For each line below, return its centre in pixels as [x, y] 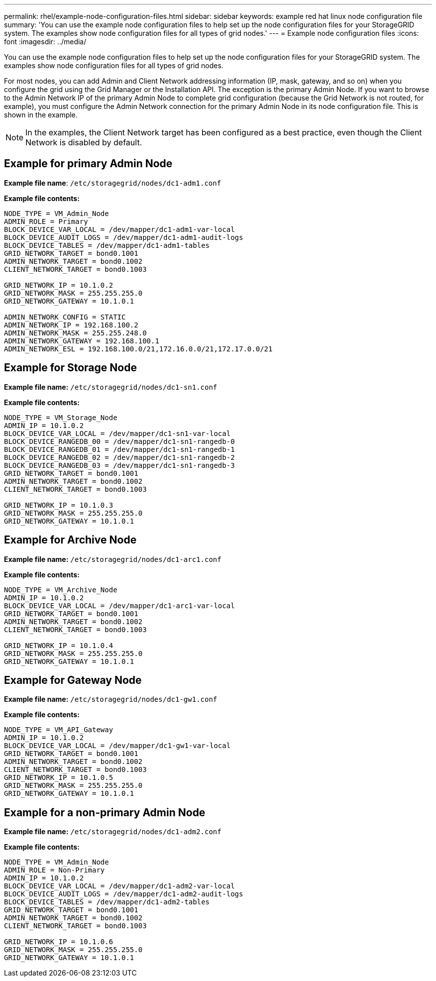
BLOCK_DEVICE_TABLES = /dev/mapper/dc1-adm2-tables [107, 902]
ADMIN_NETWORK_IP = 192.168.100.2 [71, 325]
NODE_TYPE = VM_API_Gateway [59, 730]
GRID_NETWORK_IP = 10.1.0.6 [59, 942]
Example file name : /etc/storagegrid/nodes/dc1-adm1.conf [113, 183]
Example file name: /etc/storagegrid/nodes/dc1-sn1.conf [111, 387]
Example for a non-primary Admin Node [105, 812]
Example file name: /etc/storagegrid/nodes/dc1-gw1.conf [111, 699]
